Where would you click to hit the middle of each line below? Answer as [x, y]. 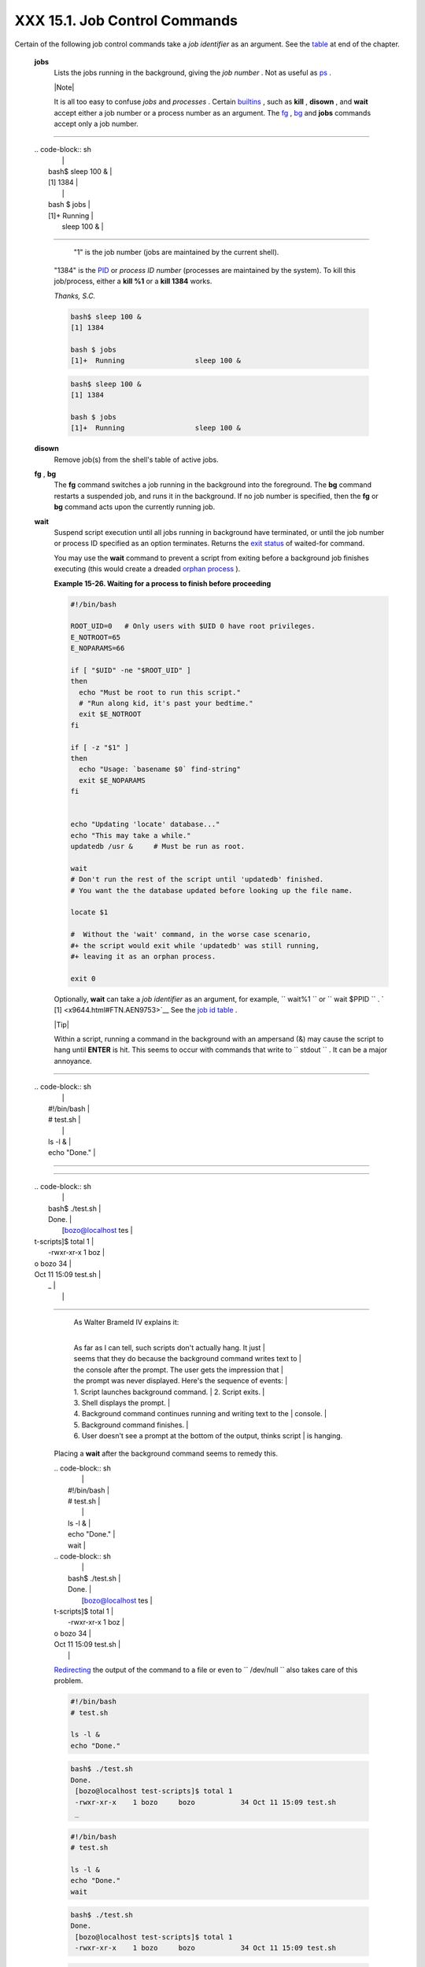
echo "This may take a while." [131, 835]
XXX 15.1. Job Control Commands [126, 20]
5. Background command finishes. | [131, 1425]
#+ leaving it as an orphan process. [143, 957]
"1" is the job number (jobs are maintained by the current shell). [176, 253]
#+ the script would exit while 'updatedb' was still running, [195, 945]
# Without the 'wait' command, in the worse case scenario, [191, 935]
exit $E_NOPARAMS [112, 780]
